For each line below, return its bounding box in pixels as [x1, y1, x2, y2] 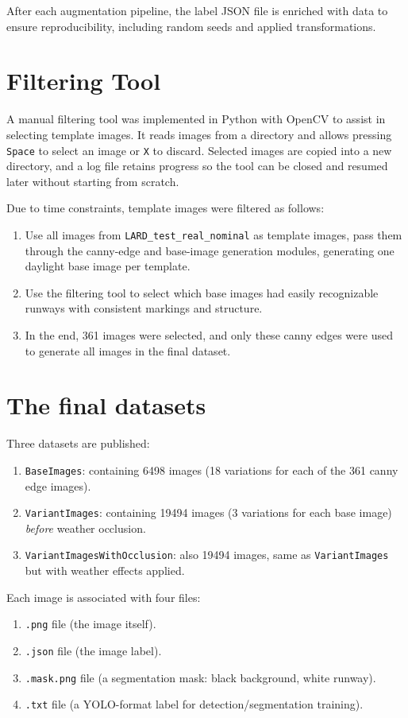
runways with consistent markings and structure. [25, 300, 263, 316]
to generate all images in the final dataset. [25, 342, 231, 359]
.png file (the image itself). [25, 615, 156, 632]
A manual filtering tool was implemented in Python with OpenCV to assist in [6, 111, 386, 127]
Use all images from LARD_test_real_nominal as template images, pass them [25, 226, 402, 243]
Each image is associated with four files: [6, 588, 201, 605]
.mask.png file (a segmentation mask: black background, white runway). [25, 669, 376, 685]
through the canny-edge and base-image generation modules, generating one [25, 242, 395, 258]
